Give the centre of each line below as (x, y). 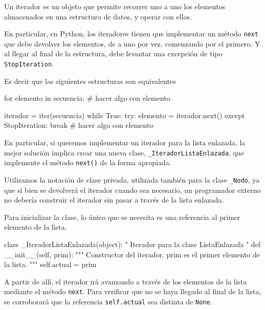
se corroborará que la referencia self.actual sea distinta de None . (108, 302)
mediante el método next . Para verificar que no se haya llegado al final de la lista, (133, 291)
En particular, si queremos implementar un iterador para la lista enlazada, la (125, 142)
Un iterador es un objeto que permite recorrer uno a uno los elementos (115, 6)
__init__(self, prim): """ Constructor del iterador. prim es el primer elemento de (132, 254)
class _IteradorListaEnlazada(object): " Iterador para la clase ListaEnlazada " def (132, 244)
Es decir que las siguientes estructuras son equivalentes (90, 81)
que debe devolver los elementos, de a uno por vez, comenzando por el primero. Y (132, 43)
